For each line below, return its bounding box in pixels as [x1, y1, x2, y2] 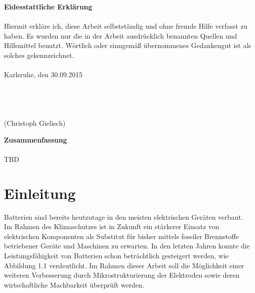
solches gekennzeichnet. [4, 49, 74, 60]
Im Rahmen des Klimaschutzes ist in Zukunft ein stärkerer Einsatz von [4, 221, 219, 232]
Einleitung [4, 183, 76, 203]
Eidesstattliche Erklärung [4, 1, 92, 11]
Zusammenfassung [4, 134, 67, 145]
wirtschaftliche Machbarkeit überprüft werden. [4, 279, 144, 290]
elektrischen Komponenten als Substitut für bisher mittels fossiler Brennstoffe [4, 231, 239, 241]
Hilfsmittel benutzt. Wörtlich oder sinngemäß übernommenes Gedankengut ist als [4, 40, 252, 50]
